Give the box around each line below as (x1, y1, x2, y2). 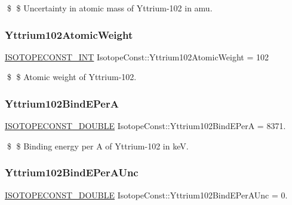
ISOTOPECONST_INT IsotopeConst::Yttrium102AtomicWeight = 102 (5, 50, 269, 63)
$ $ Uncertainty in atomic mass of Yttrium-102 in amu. (7, 2, 213, 14)
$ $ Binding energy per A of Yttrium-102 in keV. (7, 139, 189, 152)
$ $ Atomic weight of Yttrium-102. (7, 71, 137, 83)
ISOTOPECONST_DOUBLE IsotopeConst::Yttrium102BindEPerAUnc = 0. (5, 188, 288, 201)
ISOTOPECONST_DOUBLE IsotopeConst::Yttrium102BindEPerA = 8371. (5, 120, 286, 132)
